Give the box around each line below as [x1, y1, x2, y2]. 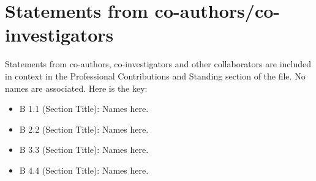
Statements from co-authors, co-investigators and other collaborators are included [5, 57, 311, 70]
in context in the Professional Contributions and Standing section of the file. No [5, 69, 306, 82]
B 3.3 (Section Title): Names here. [19, 143, 149, 156]
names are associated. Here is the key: [5, 81, 148, 94]
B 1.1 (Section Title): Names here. [19, 102, 149, 115]
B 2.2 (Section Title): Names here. [19, 122, 149, 135]
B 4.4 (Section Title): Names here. [19, 163, 149, 176]
